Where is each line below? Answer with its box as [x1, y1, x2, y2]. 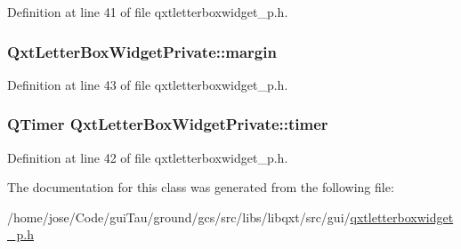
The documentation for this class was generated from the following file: [7, 178, 394, 197]
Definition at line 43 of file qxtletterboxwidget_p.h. [7, 75, 288, 93]
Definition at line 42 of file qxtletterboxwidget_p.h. [7, 148, 288, 166]
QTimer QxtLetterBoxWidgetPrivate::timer [7, 113, 328, 135]
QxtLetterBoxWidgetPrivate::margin [7, 40, 277, 62]
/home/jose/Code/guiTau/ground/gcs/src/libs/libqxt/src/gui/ [7, 207, 351, 226]
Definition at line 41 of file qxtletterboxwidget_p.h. [7, 3, 288, 20]
